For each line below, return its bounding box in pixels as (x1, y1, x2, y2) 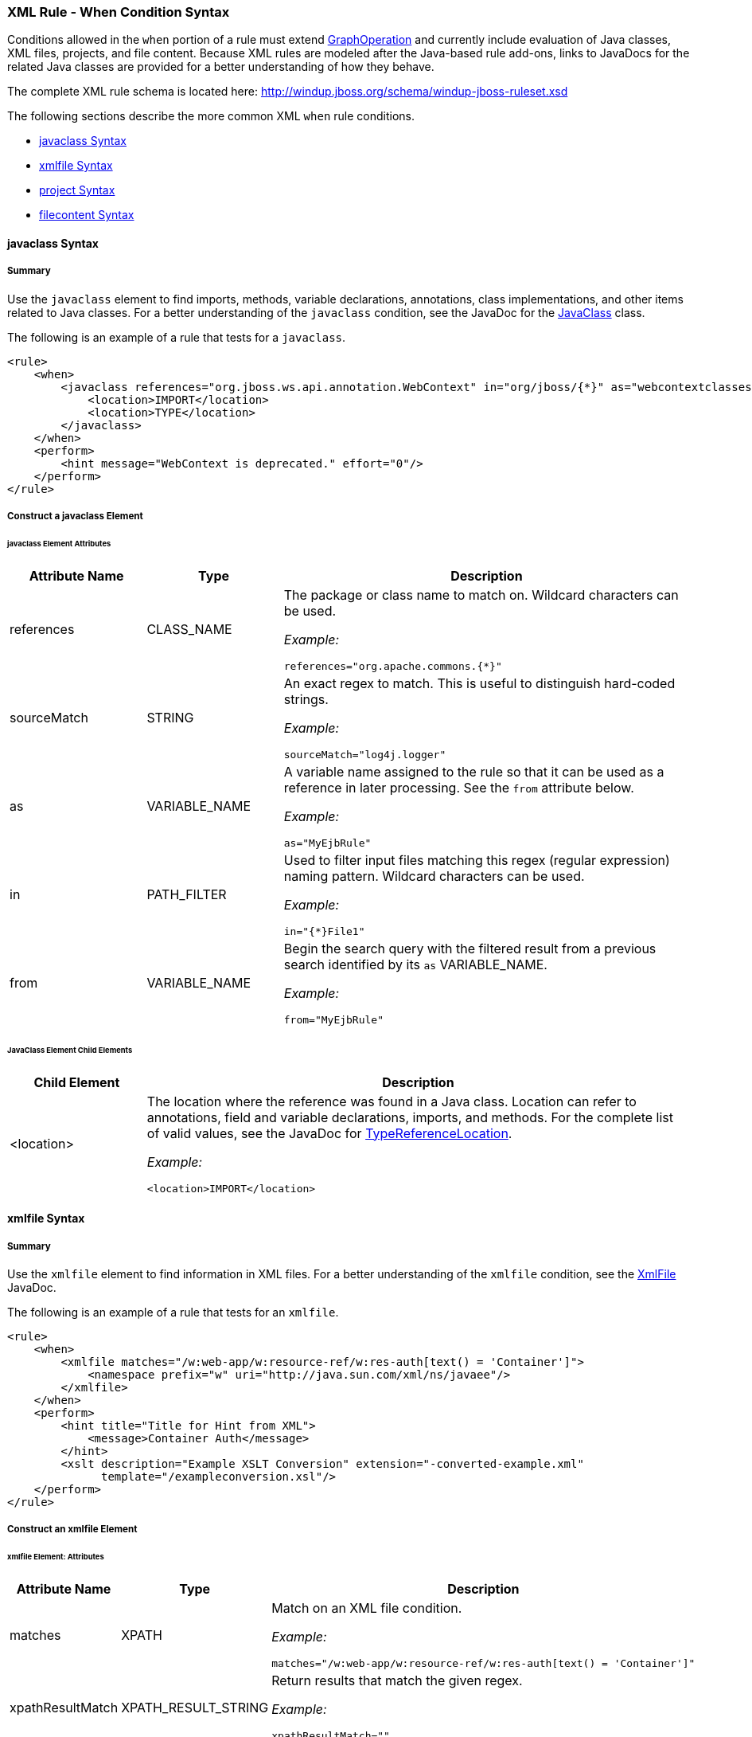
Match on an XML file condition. (271, 1600, 462, 1616)
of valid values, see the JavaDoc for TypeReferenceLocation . (146, 1125, 512, 1141)
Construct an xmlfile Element (7, 1524, 138, 1536)
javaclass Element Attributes (7, 539, 111, 548)
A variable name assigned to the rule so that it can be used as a (283, 763, 664, 780)
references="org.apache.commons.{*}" (283, 659, 502, 672)
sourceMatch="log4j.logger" (283, 748, 446, 761)
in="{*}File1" (283, 925, 365, 937)
